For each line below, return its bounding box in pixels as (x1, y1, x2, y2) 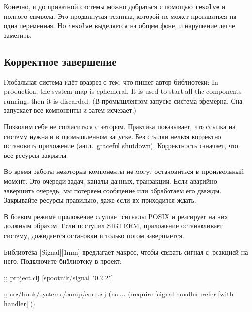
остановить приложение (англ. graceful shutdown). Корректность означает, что (4, 140, 238, 151)
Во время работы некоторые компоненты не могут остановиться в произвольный (4, 166, 244, 176)
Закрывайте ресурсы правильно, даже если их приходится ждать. (4, 195, 196, 205)
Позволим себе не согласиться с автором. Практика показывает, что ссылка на (4, 121, 235, 132)
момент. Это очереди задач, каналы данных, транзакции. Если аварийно (4, 176, 217, 186)
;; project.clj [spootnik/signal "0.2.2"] (4, 272, 113, 282)
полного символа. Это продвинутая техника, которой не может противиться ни (4, 11, 237, 21)
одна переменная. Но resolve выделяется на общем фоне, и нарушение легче (4, 20, 235, 31)
